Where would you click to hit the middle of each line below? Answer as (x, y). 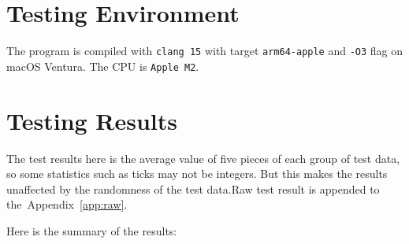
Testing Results (92, 120)
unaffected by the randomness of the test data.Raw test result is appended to (193, 189)
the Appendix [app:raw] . (67, 204)
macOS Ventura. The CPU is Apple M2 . (103, 66)
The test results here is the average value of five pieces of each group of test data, (203, 158)
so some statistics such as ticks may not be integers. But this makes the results (197, 174)
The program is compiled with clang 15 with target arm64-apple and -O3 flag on (205, 51)
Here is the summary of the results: (92, 230)
